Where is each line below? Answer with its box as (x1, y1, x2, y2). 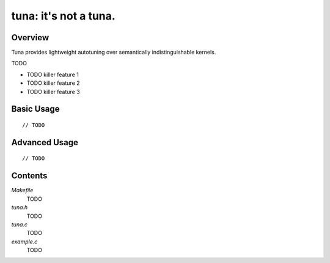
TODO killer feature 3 (26, 88, 80, 95)
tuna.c (11, 220, 28, 228)
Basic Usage (11, 104, 60, 114)
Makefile (11, 187, 34, 194)
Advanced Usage (11, 137, 79, 148)
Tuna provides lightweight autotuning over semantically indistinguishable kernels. (11, 49, 216, 56)
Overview (11, 32, 50, 43)
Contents (11, 171, 48, 181)
